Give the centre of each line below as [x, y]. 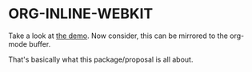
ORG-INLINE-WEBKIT [81, 14]
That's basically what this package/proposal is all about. [101, 59]
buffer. [40, 44]
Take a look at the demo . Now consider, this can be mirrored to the [118, 36]
